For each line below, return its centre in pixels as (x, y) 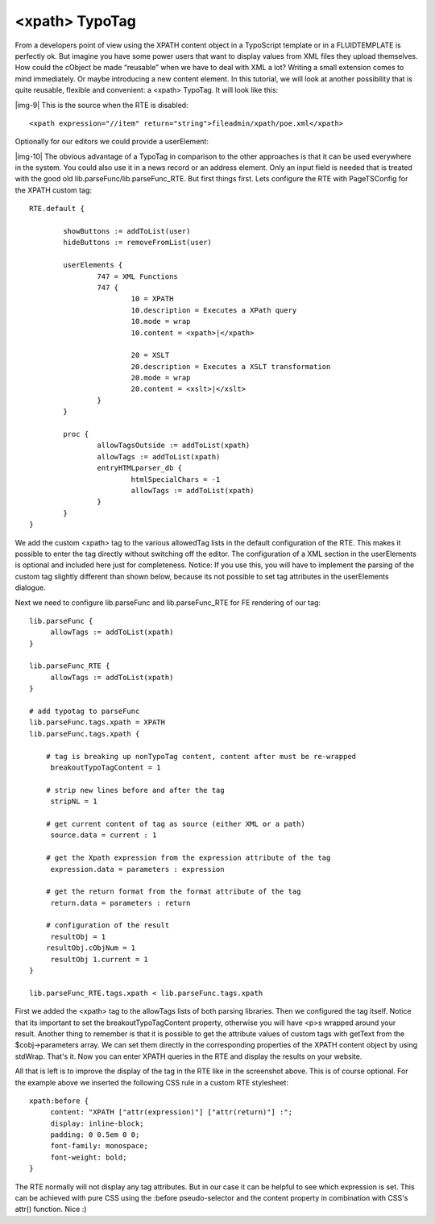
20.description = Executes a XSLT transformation (231, 366)
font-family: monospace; (99, 1146)
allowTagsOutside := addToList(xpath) (174, 446)
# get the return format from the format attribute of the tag (173, 892)
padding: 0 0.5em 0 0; (95, 1135)
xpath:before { (59, 1101)
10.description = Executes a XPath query (214, 310)
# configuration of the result (108, 925)
